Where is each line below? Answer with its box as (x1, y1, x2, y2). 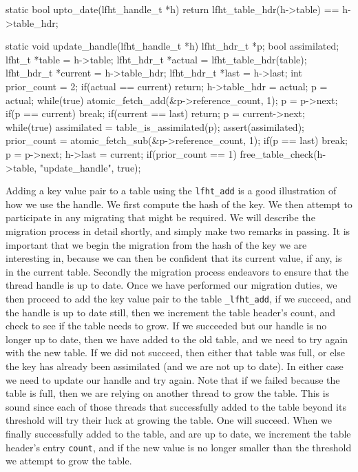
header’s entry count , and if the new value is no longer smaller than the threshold (6, 440, 352, 454)
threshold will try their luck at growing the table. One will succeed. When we (6, 413, 332, 427)
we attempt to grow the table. (6, 453, 132, 468)
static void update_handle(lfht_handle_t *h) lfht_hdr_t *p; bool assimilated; (6, 39, 339, 53)
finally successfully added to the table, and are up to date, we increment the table (6, 426, 351, 440)
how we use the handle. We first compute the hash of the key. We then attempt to (6, 196, 352, 211)
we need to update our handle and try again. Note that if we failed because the (6, 372, 340, 387)
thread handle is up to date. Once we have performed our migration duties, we (6, 278, 337, 292)
